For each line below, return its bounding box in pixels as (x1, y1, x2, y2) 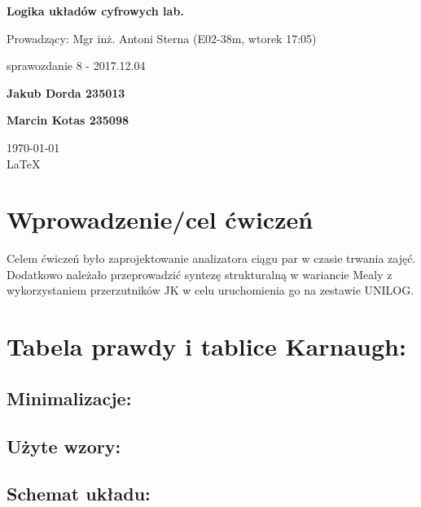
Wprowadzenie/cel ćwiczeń (7, 203, 314, 236)
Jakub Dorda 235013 (7, 84, 125, 101)
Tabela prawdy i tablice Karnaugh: (7, 330, 406, 363)
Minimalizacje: (7, 385, 132, 410)
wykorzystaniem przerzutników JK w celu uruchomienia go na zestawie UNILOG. (7, 282, 414, 299)
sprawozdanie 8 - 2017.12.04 (7, 57, 146, 74)
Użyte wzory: (7, 433, 121, 458)
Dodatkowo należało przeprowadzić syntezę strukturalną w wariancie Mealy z (7, 265, 392, 282)
